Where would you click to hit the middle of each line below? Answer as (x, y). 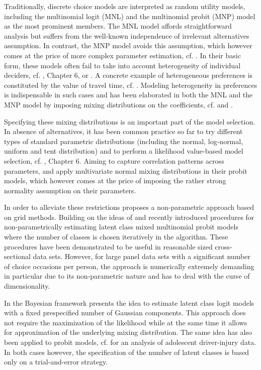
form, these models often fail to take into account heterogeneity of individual (122, 65)
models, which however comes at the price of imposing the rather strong (115, 180)
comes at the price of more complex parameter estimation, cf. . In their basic (122, 55)
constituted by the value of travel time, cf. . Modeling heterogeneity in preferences (131, 85)
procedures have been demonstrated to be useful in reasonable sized (108, 246)
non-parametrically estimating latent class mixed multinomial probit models (121, 227)
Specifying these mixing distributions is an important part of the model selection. (130, 121)
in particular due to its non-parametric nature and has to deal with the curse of (127, 276)
